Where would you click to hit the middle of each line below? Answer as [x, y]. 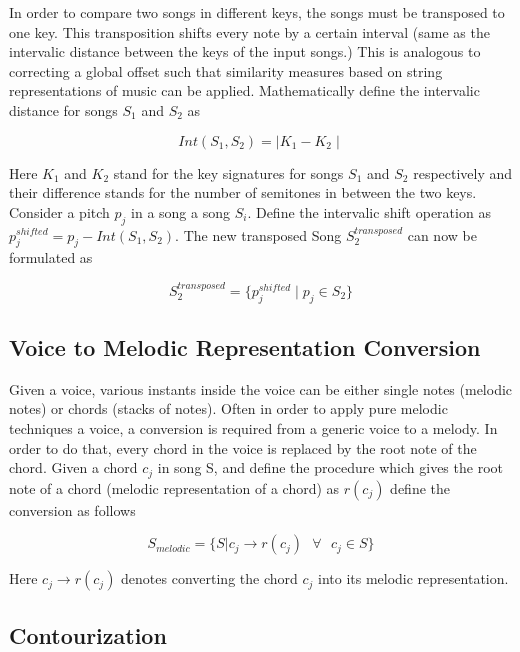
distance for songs [63, 109]
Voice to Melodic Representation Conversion [245, 346]
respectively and [463, 172]
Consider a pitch [59, 211]
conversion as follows [72, 509]
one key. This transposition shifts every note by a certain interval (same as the [249, 31]
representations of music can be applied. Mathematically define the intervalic [244, 90]
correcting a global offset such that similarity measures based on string [226, 70]
